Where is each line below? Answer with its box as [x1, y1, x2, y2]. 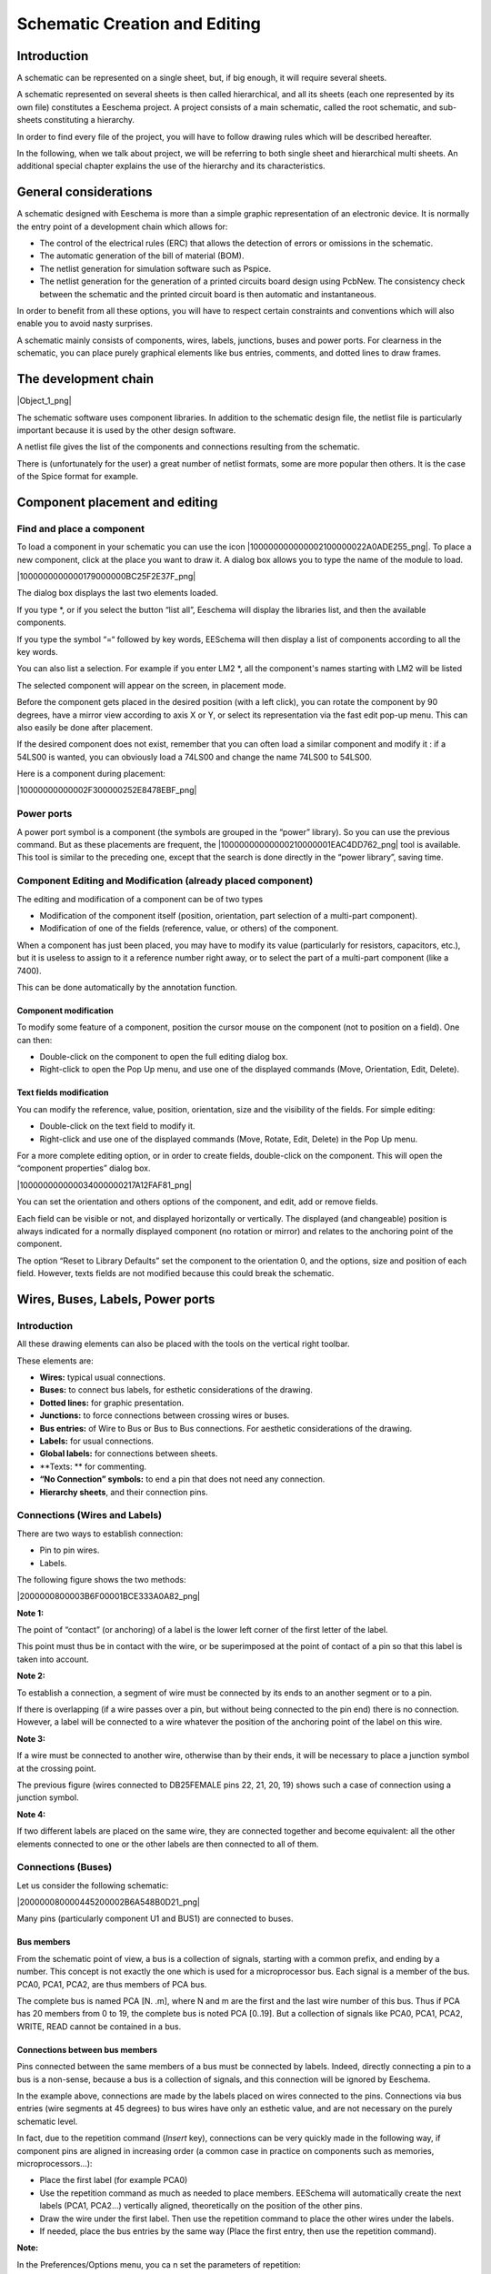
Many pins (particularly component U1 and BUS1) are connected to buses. [16, 1913, 295, 1924]
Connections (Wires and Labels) [16, 1509, 163, 1522]
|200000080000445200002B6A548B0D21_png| [16, 1897, 200, 1907]
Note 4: [16, 1808, 46, 1819]
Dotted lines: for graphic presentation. [39, 1397, 185, 1408]
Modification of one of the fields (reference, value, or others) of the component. [39, 923, 339, 934]
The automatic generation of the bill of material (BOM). [39, 250, 245, 261]
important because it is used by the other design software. [16, 424, 236, 436]
